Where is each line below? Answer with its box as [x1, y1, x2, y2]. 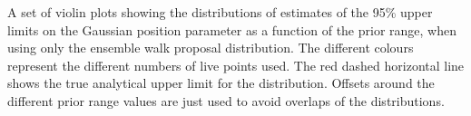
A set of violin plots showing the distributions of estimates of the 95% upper [7, 3, 433, 21]
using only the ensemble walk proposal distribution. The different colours [7, 38, 414, 57]
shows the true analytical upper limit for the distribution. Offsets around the [7, 73, 435, 92]
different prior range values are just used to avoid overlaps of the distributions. [7, 91, 445, 110]
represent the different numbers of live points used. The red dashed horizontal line [7, 55, 465, 74]
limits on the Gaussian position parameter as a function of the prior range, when [7, 20, 456, 39]
